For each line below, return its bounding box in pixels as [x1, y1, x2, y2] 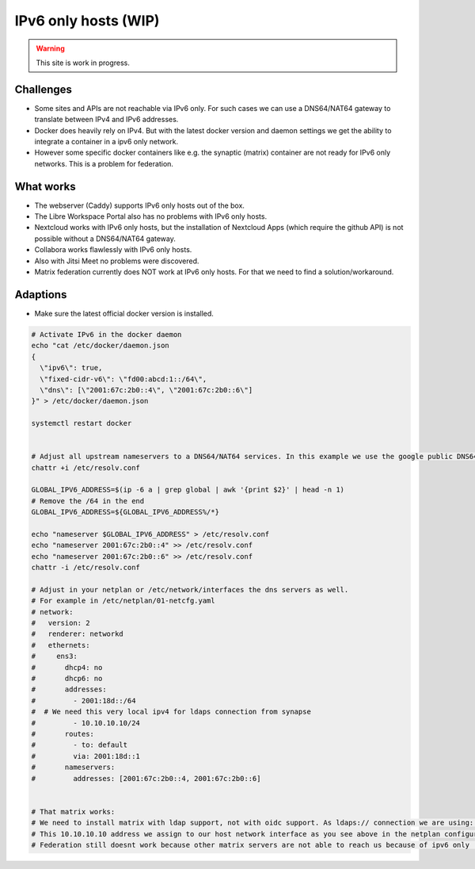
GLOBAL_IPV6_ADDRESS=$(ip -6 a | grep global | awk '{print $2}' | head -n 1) [31, 485, 344, 495]
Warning [36, 44, 65, 53]
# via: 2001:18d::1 [31, 752, 140, 760]
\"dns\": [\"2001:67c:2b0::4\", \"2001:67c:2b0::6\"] [40, 385, 253, 394]
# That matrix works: [31, 807, 116, 816]
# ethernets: [31, 641, 90, 649]
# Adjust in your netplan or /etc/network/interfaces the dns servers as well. [31, 585, 349, 594]
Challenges [14, 82, 73, 96]
